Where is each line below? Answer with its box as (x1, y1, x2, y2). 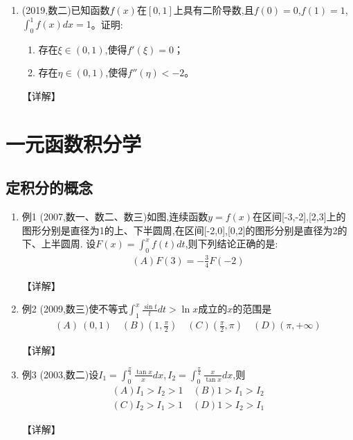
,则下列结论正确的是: (185, 236, 278, 251)
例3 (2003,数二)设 (21, 367, 99, 381)
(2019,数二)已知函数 (21, 3, 110, 17)
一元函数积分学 (6, 129, 142, 157)
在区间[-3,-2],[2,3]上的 (253, 209, 346, 224)
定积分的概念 (6, 177, 93, 198)
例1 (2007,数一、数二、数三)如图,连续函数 (21, 209, 208, 224)
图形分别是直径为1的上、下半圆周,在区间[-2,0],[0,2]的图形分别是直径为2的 (21, 222, 347, 237)
